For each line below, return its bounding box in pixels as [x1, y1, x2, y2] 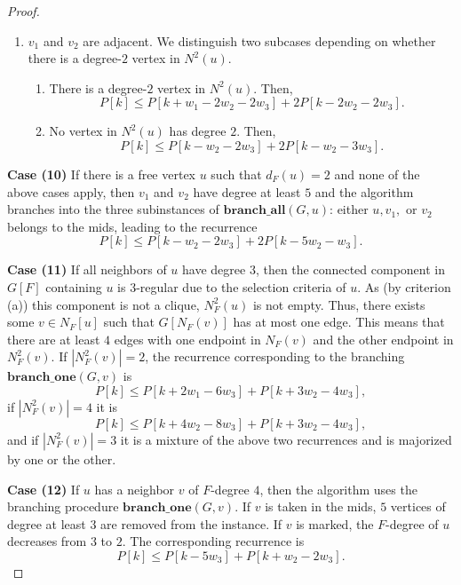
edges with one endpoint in [114, 329, 261, 348]
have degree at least [193, 182, 301, 201]
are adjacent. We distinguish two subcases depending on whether [83, 31, 436, 50]
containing [45, 277, 102, 296]
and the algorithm [314, 182, 414, 201]
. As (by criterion [357, 277, 451, 296]
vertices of [390, 497, 446, 516]
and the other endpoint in [313, 329, 454, 348]
